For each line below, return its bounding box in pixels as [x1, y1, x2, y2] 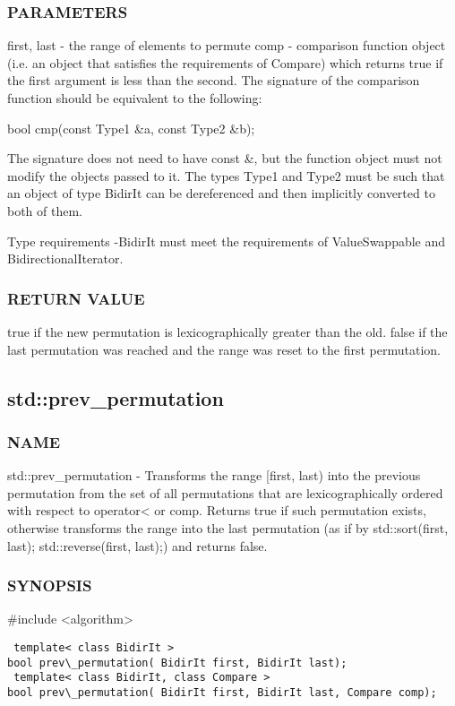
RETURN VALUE [7, 287, 145, 309]
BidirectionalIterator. [7, 249, 124, 268]
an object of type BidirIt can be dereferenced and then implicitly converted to [7, 184, 435, 202]
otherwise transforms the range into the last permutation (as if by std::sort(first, [7, 518, 449, 537]
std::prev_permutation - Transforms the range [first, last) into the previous [7, 466, 421, 485]
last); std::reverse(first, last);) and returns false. [7, 536, 268, 555]
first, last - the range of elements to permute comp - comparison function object [7, 36, 446, 55]
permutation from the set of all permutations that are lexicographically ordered [7, 483, 443, 502]
